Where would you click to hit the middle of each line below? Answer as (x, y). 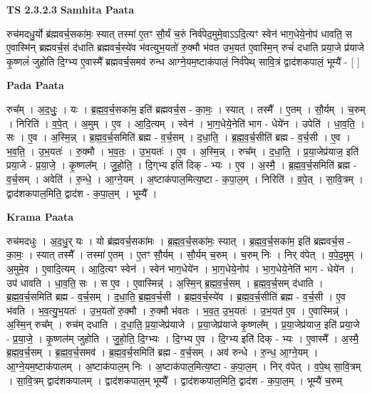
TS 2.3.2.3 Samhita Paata (71, 9)
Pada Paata (35, 85)
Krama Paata (40, 217)
